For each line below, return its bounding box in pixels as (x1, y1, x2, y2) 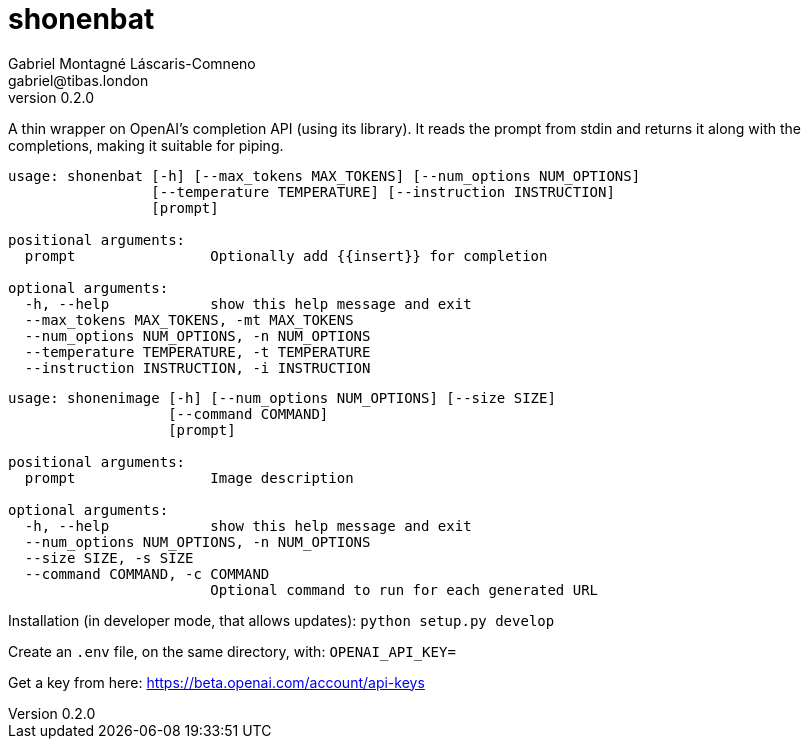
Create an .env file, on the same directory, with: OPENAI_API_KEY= (8, 642, 456, 660)
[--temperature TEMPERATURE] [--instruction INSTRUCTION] (151, 183, 615, 200)
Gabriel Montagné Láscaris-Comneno (8, 54, 256, 72)
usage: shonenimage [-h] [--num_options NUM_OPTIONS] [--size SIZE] (8, 389, 556, 406)
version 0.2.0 (8, 88, 94, 106)
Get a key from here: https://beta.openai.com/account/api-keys (8, 673, 425, 691)
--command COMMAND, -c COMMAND (24, 565, 270, 582)
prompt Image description (24, 469, 354, 486)
